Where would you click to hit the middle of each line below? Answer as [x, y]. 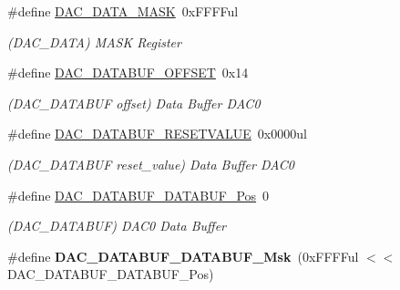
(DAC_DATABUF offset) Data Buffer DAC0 [134, 103]
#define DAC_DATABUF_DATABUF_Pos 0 [138, 195]
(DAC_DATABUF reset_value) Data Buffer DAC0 [151, 164]
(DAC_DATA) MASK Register [94, 41]
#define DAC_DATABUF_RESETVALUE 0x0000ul [157, 134]
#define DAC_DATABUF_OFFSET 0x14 [128, 72]
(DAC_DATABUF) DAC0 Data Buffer [117, 226]
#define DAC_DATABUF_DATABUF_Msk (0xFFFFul [183, 256]
